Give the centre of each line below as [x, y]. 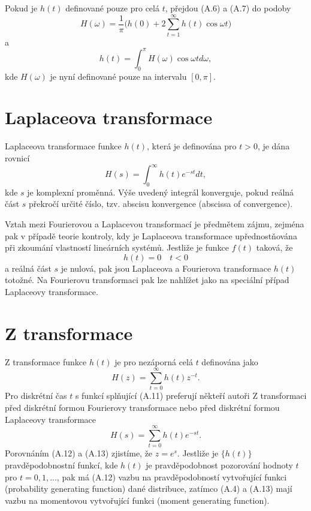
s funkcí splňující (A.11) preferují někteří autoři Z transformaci [191, 396]
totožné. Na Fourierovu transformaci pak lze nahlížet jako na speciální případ [147, 280]
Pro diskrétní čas [36, 396]
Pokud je [21, 8]
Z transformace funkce [46, 361]
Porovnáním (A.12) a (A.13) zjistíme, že [79, 453]
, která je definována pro [192, 146]
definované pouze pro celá [112, 8]
